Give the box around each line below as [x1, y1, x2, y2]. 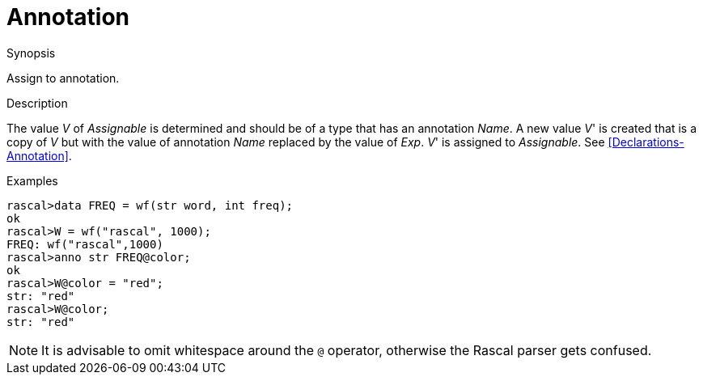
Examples [6, 173, 58, 188]
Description [6, 95, 68, 110]
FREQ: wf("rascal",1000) [6, 237, 163, 251]
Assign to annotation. [6, 70, 120, 85]
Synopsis [6, 45, 56, 60]
